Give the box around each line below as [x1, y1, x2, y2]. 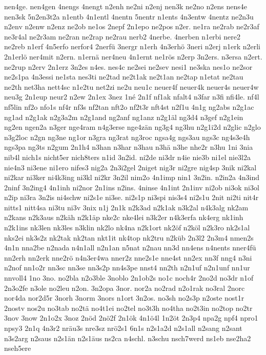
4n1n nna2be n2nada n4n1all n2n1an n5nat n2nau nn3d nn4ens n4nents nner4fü [4, 242, 256, 253]
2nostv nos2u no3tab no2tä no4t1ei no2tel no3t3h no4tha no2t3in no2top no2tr [4, 302, 253, 313]
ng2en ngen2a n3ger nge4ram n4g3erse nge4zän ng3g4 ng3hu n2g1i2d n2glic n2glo [4, 122, 261, 132]
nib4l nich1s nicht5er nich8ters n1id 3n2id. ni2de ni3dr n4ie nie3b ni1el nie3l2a [4, 151, 251, 162]
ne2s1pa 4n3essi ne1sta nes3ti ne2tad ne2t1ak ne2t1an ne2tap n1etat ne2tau [4, 71, 243, 82]
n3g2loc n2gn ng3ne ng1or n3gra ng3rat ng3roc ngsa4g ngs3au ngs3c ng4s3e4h [4, 131, 250, 142]
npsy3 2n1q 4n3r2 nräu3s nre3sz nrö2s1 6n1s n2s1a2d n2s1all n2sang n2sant [4, 323, 242, 333]
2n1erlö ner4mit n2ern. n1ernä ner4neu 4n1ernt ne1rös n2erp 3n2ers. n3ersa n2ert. [4, 51, 262, 62]
